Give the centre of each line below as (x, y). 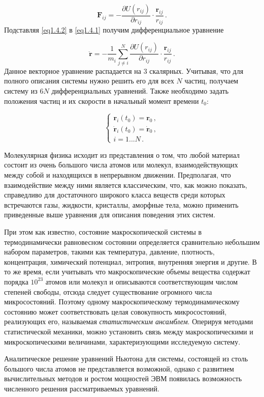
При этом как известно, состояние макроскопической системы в (103, 231)
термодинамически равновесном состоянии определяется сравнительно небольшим (132, 242)
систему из (21, 91)
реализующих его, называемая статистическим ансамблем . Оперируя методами (129, 321)
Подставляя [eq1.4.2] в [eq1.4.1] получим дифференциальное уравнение (114, 30)
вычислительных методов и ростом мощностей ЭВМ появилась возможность (123, 378)
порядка (16, 281)
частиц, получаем (211, 81)
